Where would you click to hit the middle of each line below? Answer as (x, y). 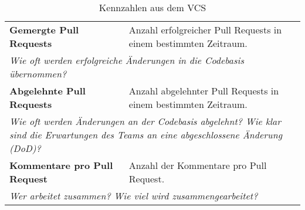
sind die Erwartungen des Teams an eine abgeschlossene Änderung (146, 135)
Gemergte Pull (44, 30)
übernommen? (38, 74)
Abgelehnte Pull (48, 91)
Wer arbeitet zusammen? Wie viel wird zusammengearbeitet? (134, 196)
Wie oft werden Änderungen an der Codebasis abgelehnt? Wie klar (145, 121)
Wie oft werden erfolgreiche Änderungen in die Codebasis (127, 60)
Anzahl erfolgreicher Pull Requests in (205, 30)
